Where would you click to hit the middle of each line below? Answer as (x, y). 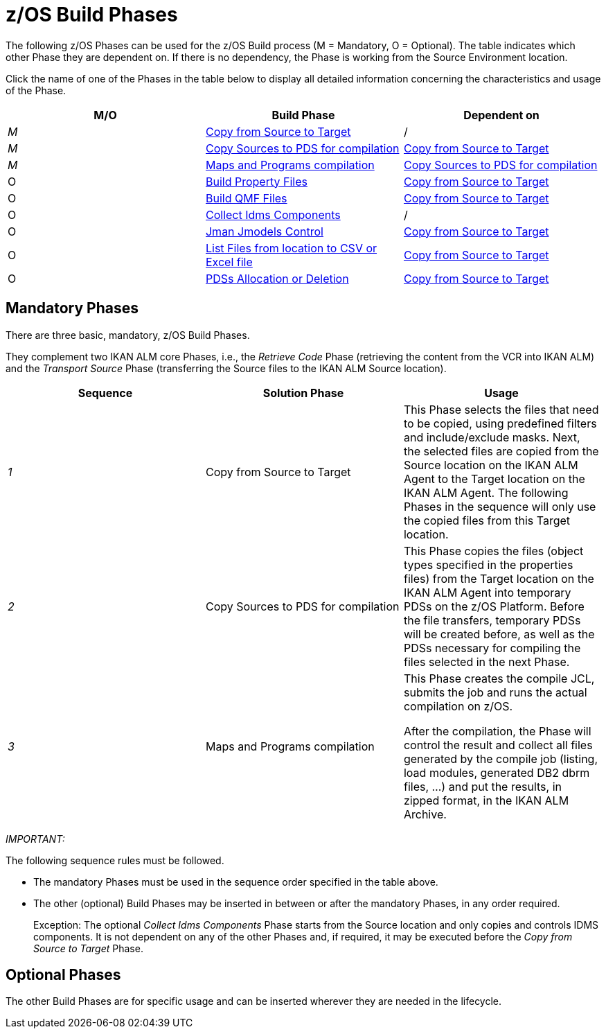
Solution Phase (303, 393)
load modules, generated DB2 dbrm (497, 772)
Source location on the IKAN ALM (491, 465)
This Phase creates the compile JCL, (499, 678)
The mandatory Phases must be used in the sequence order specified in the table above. (236, 882)
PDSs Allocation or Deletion (277, 278)
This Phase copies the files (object (493, 551)
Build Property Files (256, 181)
